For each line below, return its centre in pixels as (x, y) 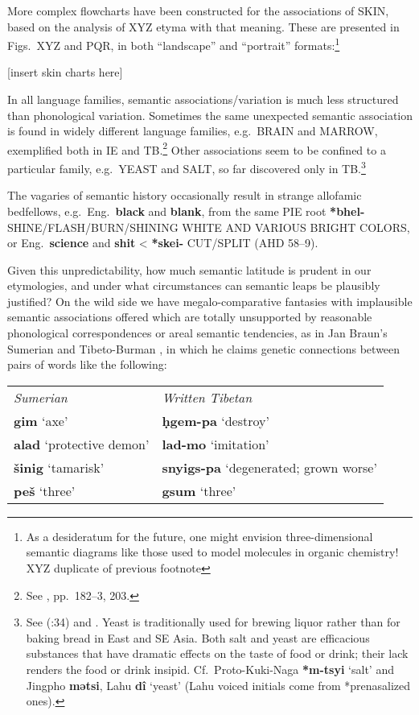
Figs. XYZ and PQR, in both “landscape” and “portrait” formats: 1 (174, 44)
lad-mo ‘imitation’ (216, 444)
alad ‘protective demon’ (82, 444)
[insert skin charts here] (65, 72)
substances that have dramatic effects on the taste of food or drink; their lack (217, 653)
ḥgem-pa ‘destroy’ (216, 420)
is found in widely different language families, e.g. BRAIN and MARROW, (193, 131)
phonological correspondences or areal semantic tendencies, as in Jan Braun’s (197, 333)
